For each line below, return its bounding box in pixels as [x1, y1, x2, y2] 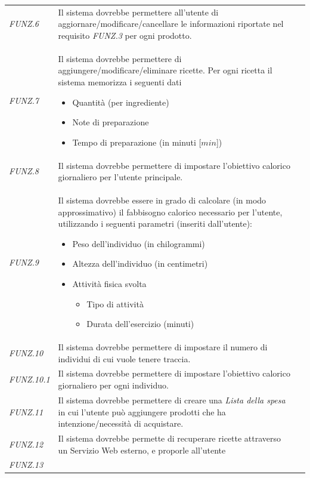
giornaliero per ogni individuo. [58, 379, 169, 391]
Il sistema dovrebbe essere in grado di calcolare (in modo [58, 194, 266, 206]
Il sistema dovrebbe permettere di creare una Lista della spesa [58, 393, 286, 406]
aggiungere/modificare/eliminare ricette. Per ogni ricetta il [58, 64, 272, 76]
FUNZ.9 [9, 255, 39, 268]
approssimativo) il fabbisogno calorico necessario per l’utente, [58, 205, 283, 218]
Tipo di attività [86, 297, 144, 310]
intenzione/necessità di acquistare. [58, 417, 184, 430]
